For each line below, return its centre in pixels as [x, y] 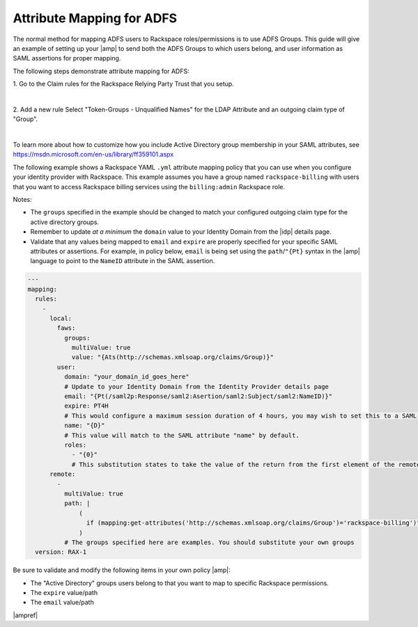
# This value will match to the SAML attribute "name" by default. [181, 435]
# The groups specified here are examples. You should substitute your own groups [209, 542]
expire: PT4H [86, 406]
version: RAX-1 [61, 552]
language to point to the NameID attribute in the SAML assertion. [123, 261]
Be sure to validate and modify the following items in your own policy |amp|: [122, 570]
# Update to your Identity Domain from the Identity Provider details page [196, 387]
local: [61, 318]
